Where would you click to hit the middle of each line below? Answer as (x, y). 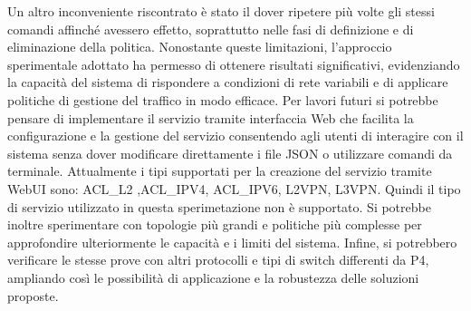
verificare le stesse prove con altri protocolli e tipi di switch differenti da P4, (218, 260)
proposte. (33, 295)
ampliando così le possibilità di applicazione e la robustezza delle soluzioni (213, 277)
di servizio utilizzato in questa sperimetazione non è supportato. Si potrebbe (219, 206)
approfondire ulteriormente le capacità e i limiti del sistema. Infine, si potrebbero (232, 242)
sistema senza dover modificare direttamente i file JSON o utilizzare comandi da (230, 153)
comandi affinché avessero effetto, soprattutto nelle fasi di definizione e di (211, 29)
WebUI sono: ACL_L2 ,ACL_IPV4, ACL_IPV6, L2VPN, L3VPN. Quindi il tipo (234, 188)
